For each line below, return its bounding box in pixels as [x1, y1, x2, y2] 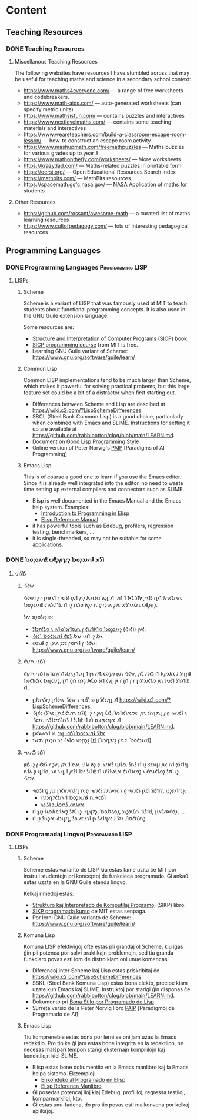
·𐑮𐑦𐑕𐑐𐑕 [14, 570, 26, 577]
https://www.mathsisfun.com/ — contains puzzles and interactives [23, 112, 185, 119]
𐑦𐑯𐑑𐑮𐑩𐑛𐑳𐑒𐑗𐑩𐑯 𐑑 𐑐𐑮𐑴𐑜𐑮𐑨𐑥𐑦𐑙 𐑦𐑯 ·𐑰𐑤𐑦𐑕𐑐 [41, 794, 106, 801]
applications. [32, 541, 64, 548]
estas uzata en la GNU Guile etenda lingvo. [23, 879, 128, 886]
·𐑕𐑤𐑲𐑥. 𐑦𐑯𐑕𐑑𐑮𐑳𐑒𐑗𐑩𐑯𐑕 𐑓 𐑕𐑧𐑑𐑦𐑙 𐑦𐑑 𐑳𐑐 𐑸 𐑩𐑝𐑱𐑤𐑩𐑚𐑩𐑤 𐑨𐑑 [32, 716, 121, 723]
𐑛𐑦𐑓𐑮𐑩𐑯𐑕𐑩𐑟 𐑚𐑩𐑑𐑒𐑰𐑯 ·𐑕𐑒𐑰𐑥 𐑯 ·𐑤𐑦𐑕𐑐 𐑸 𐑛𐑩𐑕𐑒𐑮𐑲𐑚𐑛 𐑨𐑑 [32, 696, 119, 703]
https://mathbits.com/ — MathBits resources [23, 174, 131, 181]
